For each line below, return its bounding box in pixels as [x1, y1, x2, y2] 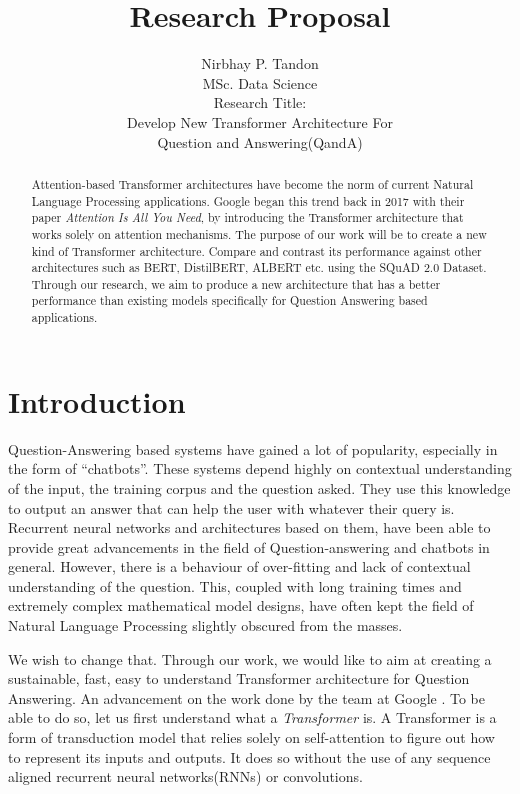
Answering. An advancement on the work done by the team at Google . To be [8, 687, 486, 708]
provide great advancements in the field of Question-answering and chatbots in [8, 536, 490, 557]
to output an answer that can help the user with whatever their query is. [8, 497, 455, 518]
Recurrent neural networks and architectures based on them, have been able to [8, 517, 491, 538]
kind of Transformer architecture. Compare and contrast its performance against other [31, 242, 482, 259]
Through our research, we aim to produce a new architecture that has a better [31, 275, 441, 292]
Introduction [8, 380, 186, 421]
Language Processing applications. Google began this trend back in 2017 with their [31, 192, 465, 209]
